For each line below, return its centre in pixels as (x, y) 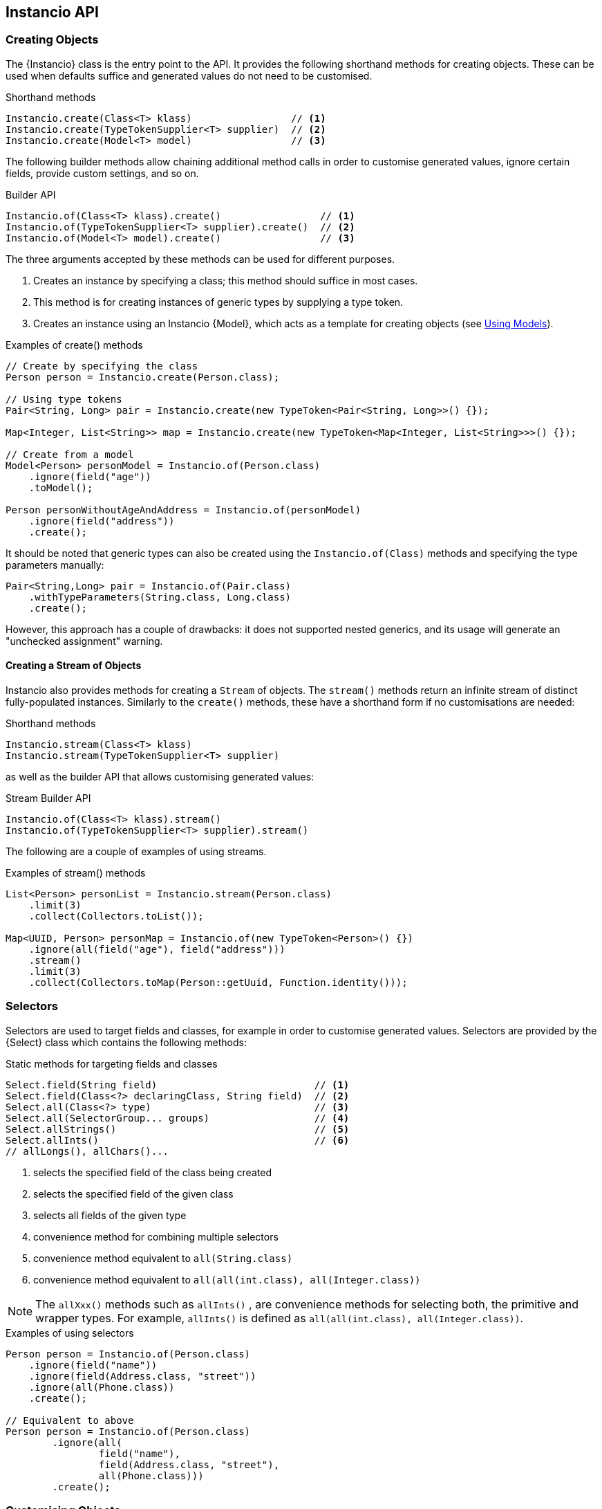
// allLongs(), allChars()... (87, 1151)
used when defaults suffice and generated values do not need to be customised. (189, 75)
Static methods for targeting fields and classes (112, 1063)
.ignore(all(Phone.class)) (102, 1387)
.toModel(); (61, 487)
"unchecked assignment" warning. (84, 641)
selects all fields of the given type (110, 1215)
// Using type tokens (64, 399)
